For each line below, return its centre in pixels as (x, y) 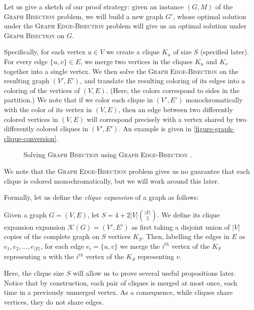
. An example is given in (155, 129)
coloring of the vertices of (42, 90)
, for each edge (62, 246)
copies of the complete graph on (52, 236)
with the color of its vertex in (48, 109)
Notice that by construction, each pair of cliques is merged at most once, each (121, 282)
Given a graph (25, 214)
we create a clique (133, 52)
